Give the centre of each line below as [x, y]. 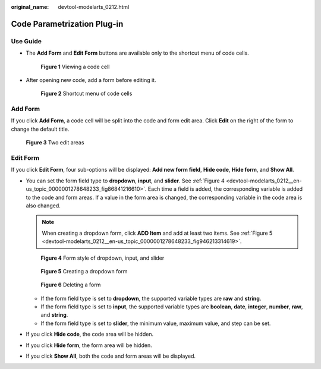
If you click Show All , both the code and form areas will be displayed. [111, 356]
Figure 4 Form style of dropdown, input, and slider [103, 258]
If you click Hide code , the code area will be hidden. [90, 334]
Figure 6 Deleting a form [71, 285]
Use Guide [26, 41]
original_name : [30, 7]
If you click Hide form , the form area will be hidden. [89, 345]
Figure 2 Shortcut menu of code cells [86, 94]
